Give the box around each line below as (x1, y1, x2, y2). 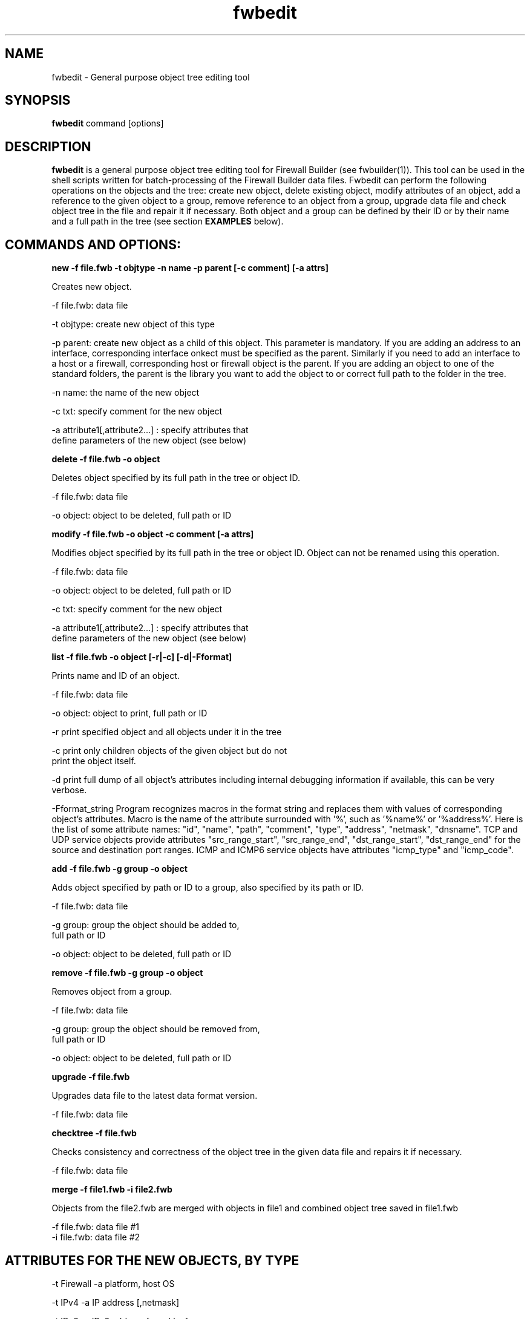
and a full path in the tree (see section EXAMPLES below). (51, 216, 284, 227)
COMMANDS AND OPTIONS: (5, 237, 181, 252)
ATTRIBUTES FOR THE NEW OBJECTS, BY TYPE (5, 1252, 299, 1268)
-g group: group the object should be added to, (51, 920, 240, 931)
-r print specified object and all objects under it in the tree (51, 727, 282, 738)
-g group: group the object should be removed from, (51, 1024, 260, 1035)
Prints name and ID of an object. (51, 670, 180, 681)
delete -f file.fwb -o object (51, 454, 160, 465)
